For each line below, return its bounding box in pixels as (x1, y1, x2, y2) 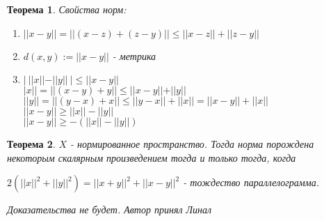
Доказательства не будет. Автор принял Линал (7, 202, 212, 217)
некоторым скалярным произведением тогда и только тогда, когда (7, 150, 296, 165)
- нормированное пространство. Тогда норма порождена (70, 137, 314, 151)
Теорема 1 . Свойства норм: (7, 2, 127, 16)
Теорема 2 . (7, 137, 56, 151)
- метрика (112, 48, 156, 63)
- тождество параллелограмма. (183, 175, 319, 190)
